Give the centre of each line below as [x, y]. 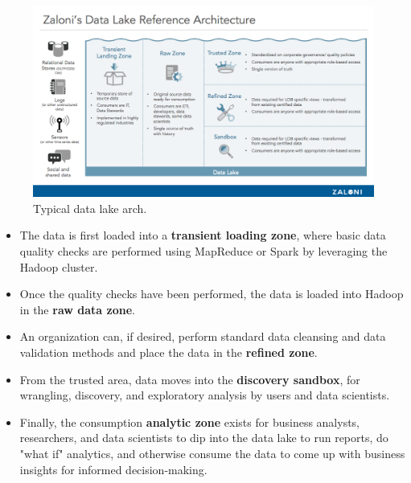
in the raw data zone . [77, 309]
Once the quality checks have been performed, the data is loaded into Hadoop [212, 294]
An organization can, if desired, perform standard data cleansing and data [203, 336]
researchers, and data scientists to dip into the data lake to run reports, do [204, 438]
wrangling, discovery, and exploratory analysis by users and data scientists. [205, 395]
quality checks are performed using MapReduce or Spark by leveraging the [203, 251]
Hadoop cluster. [59, 266]
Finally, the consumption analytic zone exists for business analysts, [190, 422]
